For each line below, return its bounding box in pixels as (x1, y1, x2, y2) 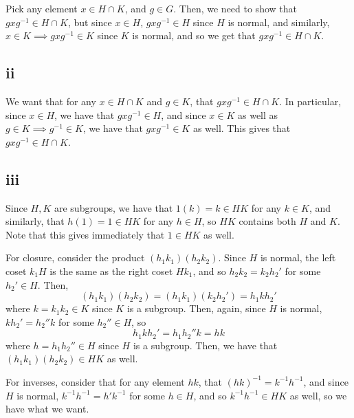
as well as (237, 107, 278, 122)
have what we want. (5, 401, 89, 416)
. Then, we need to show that (173, 1, 297, 15)
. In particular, (279, 93, 342, 108)
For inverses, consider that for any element (5, 374, 185, 388)
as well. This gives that (192, 121, 291, 135)
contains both (239, 214, 296, 228)
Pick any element (5, 1, 78, 15)
